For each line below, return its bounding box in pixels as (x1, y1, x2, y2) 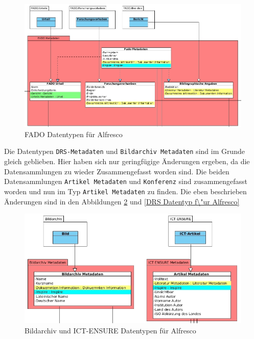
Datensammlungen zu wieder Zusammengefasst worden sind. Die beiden (4, 166, 229, 176)
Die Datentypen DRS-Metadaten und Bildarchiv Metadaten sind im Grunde (4, 146, 245, 157)
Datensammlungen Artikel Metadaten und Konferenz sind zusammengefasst (4, 176, 248, 187)
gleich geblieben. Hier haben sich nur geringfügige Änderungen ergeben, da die (4, 156, 250, 167)
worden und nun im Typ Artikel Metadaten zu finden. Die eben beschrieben (4, 186, 247, 196)
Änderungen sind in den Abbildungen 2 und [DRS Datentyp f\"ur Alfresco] (4, 196, 240, 206)
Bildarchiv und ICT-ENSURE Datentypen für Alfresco (25, 325, 196, 336)
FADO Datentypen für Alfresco (25, 128, 123, 139)
